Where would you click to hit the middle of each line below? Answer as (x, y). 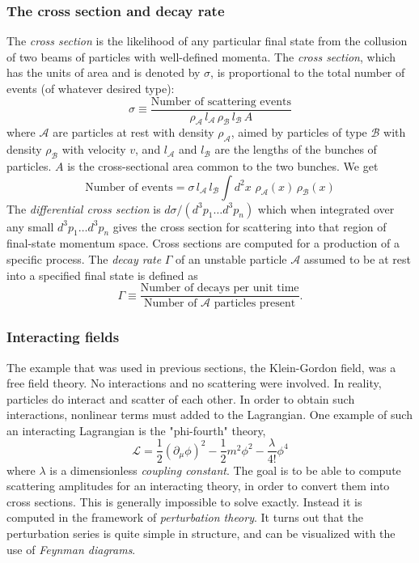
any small (30, 226)
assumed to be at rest (357, 259)
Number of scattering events (221, 102)
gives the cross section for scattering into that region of (250, 226)
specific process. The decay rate (84, 259)
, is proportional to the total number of (308, 72)
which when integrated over (326, 208)
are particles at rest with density (133, 132)
